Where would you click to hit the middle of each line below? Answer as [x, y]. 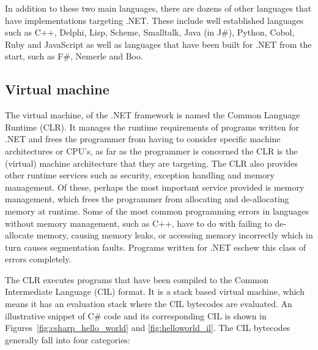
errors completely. [38, 259]
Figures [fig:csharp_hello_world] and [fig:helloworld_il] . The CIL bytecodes [148, 328]
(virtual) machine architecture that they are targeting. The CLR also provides [152, 163]
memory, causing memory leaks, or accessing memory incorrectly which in [175, 235]
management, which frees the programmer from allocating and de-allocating [147, 199]
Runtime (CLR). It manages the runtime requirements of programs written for [152, 127]
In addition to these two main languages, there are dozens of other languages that [158, 8]
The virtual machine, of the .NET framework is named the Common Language [153, 115]
